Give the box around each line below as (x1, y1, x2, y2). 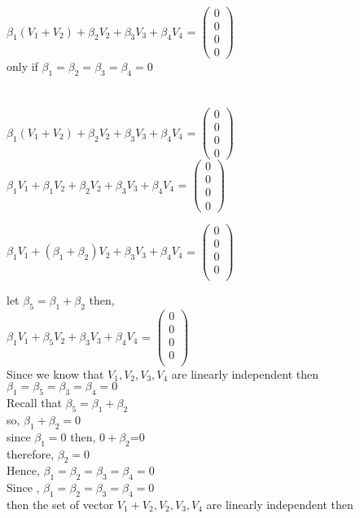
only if (7, 58, 38, 75)
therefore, (7, 445, 55, 462)
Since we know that (7, 365, 104, 382)
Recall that (7, 394, 62, 411)
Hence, (7, 462, 40, 479)
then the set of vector (7, 495, 114, 512)
